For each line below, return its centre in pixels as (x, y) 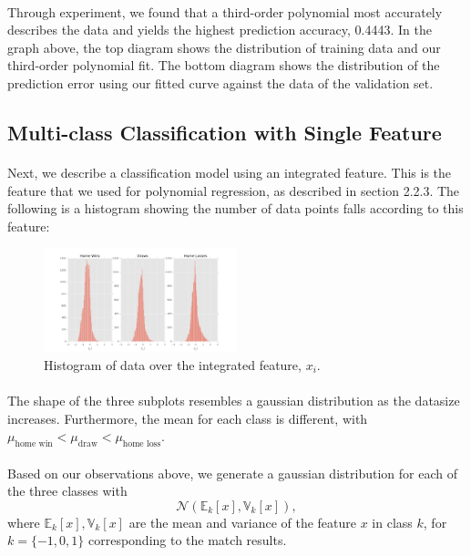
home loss (142, 443)
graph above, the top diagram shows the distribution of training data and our (224, 47)
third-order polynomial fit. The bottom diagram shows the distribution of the (224, 65)
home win (34, 443)
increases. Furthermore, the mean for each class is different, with (188, 418)
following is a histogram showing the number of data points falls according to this (235, 208)
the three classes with (67, 491)
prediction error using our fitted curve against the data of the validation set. (220, 82)
